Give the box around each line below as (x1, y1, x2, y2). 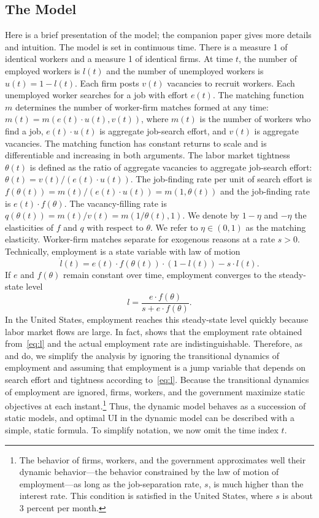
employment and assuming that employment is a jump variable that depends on (5, 361, 306, 374)
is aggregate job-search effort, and (99, 124, 226, 137)
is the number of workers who (199, 112, 311, 125)
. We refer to (150, 220, 198, 233)
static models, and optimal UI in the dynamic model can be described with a (5, 411, 294, 424)
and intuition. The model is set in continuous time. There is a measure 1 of (5, 40, 288, 53)
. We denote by (182, 209, 239, 222)
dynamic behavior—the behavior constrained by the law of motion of (19, 465, 279, 478)
